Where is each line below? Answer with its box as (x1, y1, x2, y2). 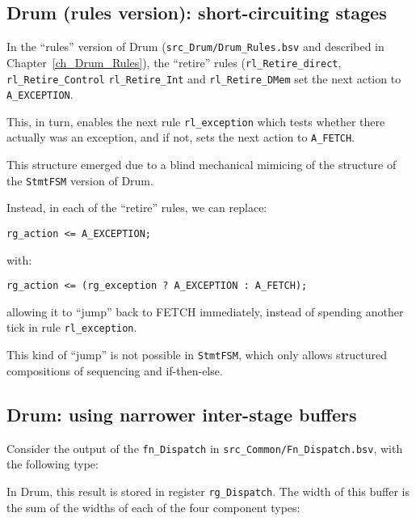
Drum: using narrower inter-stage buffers (6, 401, 357, 426)
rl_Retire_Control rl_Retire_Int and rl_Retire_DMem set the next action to (6, 70, 401, 87)
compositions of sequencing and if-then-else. (6, 362, 223, 379)
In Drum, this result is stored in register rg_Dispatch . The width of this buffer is (6, 482, 410, 499)
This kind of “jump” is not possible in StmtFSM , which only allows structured (6, 346, 388, 363)
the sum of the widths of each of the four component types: (6, 498, 300, 515)
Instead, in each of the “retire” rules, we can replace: (6, 199, 267, 216)
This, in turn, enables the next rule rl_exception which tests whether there (6, 112, 385, 129)
